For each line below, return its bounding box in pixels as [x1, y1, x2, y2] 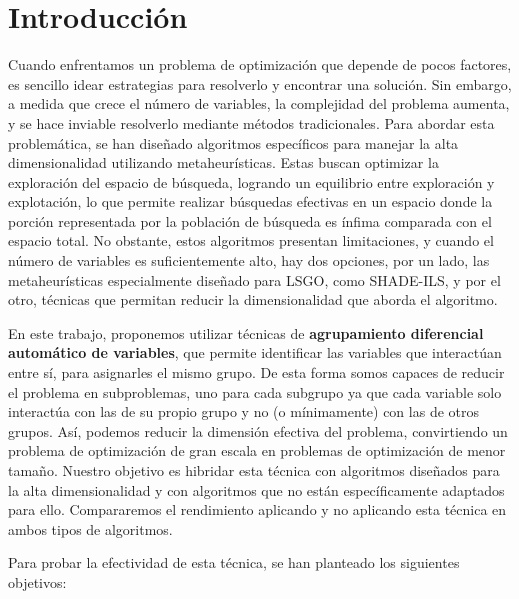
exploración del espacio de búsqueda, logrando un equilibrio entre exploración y [8, 171, 495, 192]
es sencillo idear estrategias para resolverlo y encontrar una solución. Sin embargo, [8, 73, 512, 94]
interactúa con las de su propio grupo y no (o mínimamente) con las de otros [8, 401, 480, 422]
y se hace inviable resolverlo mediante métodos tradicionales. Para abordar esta [8, 112, 495, 133]
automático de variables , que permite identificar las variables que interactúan [8, 342, 502, 363]
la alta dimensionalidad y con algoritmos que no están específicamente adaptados [8, 479, 505, 500]
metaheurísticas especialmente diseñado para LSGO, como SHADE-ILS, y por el [8, 269, 501, 290]
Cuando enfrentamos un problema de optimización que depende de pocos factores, [8, 54, 512, 75]
